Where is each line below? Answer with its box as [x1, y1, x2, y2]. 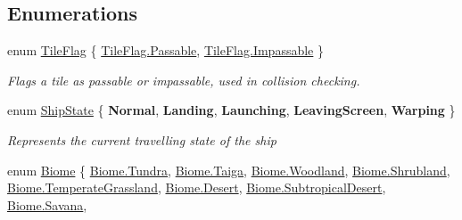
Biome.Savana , [7, 195, 87, 214]
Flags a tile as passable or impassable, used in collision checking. [7, 70, 360, 89]
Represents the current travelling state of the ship [7, 130, 276, 149]
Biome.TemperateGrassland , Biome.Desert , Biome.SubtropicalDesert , [7, 178, 386, 197]
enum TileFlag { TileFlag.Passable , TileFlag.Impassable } [7, 41, 325, 60]
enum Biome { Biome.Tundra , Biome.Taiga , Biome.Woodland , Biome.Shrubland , [7, 160, 450, 179]
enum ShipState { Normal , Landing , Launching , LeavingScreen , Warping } [7, 101, 456, 119]
